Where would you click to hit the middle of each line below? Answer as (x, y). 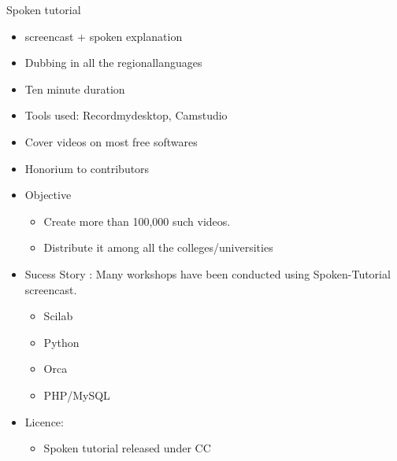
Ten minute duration (75, 89)
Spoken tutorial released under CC (127, 448)
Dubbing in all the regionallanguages (113, 63)
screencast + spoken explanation (104, 36)
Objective (48, 195)
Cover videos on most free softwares (111, 141)
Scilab (58, 316)
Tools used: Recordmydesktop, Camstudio (126, 115)
